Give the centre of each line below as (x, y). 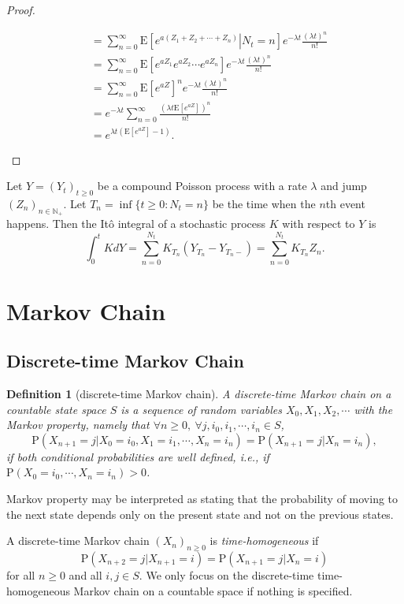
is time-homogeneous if (264, 541)
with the (373, 409)
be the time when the (264, 203)
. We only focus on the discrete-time (226, 575)
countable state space (56, 409)
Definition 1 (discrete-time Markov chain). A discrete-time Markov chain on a (199, 394)
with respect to (319, 224)
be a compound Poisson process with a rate (202, 186)
